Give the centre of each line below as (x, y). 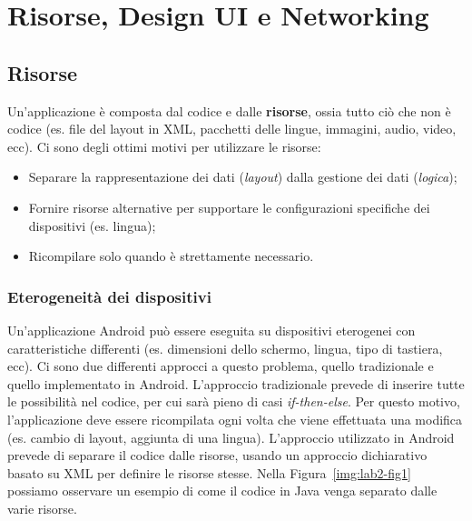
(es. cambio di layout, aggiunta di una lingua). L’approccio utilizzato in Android (231, 437)
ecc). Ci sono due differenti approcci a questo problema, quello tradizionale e (221, 366)
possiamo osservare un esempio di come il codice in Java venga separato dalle (222, 491)
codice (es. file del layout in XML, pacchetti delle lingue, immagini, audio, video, (232, 129)
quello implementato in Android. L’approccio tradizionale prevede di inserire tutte (236, 383)
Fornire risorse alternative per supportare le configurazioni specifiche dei (229, 207)
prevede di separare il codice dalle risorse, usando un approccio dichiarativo (217, 455)
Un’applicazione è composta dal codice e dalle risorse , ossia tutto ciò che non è (229, 110)
